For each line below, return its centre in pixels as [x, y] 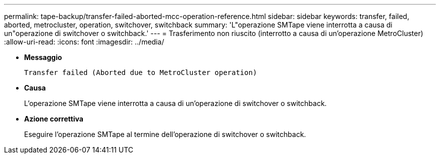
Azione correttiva [54, 119]
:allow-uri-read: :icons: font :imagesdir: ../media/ [84, 42]
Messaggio [43, 57]
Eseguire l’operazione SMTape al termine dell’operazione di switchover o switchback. [165, 134]
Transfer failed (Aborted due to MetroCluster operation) [141, 72]
